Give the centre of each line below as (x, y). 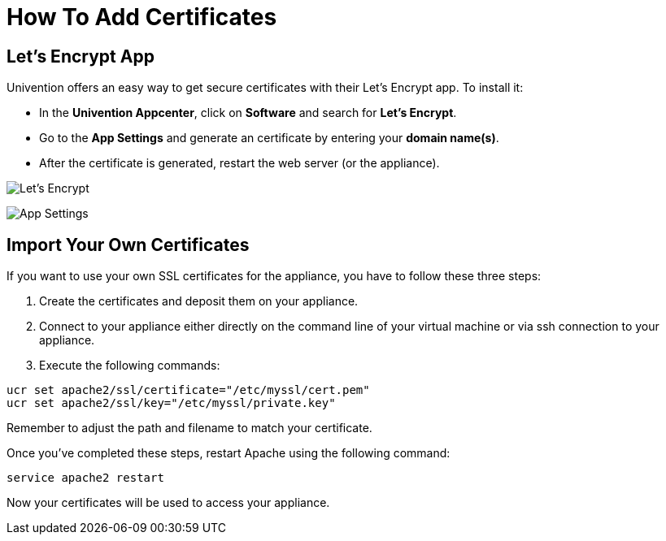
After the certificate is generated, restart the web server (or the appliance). (239, 163)
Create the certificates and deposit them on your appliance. (199, 301)
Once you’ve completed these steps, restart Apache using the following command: (229, 453)
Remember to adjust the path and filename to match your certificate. (189, 428)
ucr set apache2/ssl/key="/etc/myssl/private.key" (171, 403)
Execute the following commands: (130, 366)
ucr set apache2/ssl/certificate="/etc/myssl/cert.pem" (188, 390)
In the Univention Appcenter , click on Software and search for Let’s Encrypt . (248, 113)
